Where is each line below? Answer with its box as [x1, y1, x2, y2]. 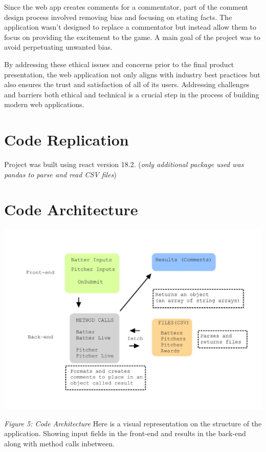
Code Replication [4, 129, 129, 150]
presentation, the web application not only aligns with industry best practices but [4, 69, 261, 79]
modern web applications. [4, 99, 84, 110]
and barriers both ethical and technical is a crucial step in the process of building [4, 89, 259, 99]
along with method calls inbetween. [4, 438, 115, 449]
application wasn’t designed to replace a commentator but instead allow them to [4, 22, 257, 32]
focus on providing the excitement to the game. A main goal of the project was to [4, 31, 260, 42]
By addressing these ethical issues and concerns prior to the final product [4, 58, 234, 69]
